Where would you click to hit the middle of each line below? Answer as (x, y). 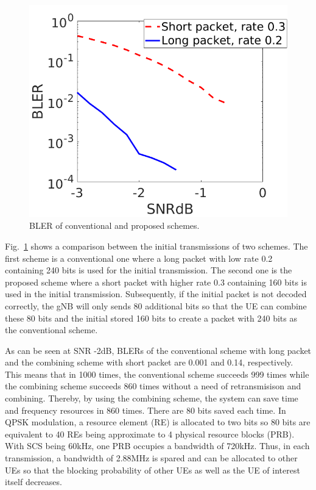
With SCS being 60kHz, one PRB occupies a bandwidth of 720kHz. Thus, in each (157, 446)
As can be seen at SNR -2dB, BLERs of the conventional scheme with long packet (158, 350)
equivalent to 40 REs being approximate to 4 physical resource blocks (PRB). (150, 434)
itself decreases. (33, 482)
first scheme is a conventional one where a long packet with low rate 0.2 (139, 258)
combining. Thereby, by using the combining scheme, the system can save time (152, 398)
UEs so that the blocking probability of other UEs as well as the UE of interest (153, 470)
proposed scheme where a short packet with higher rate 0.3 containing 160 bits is (156, 282)
